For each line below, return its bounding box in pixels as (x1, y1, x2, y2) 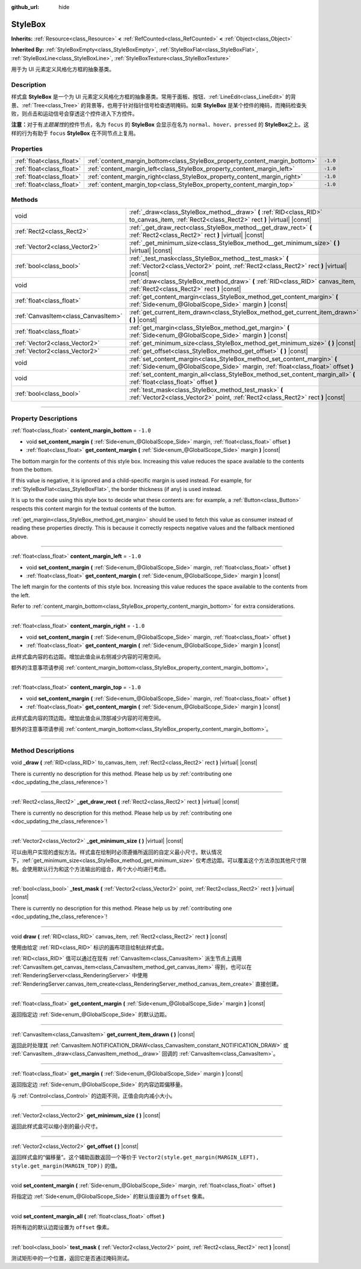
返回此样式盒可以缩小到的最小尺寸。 (11, 1123, 101, 1130)
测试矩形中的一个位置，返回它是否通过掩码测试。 (11, 1254, 132, 1262)
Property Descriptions (11, 415, 78, 423)
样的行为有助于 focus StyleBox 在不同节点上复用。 (11, 130, 139, 137)
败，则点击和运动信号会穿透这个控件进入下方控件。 (11, 110, 138, 117)
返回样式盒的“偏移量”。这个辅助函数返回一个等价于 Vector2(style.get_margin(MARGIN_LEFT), (11, 1154, 259, 1161)
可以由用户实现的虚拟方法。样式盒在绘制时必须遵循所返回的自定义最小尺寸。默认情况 (11, 848, 222, 856)
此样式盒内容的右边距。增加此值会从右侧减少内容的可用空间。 (11, 653, 164, 660)
